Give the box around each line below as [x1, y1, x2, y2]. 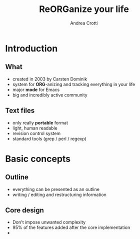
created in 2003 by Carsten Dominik [12, 76, 87, 82]
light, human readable [12, 125, 57, 131]
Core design [5, 206, 44, 214]
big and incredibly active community [12, 91, 87, 98]
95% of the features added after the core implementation [12, 224, 130, 230]
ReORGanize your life [39, 3, 129, 15]
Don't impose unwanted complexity [12, 219, 86, 225]
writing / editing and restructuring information [12, 191, 106, 197]
